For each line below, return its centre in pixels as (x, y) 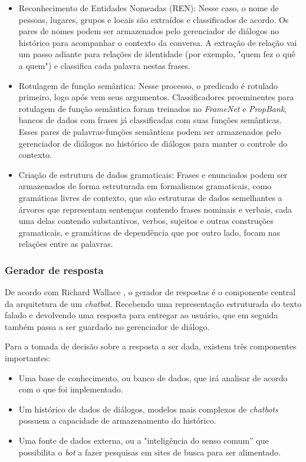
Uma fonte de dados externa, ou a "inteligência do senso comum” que (144, 440)
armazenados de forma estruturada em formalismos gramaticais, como (145, 186)
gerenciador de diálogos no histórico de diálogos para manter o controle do (153, 143)
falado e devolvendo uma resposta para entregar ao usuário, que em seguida (142, 315)
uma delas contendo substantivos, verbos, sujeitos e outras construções (146, 221)
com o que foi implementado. (71, 389)
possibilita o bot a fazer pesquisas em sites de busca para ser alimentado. (149, 452)
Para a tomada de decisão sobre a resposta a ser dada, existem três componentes (151, 346)
